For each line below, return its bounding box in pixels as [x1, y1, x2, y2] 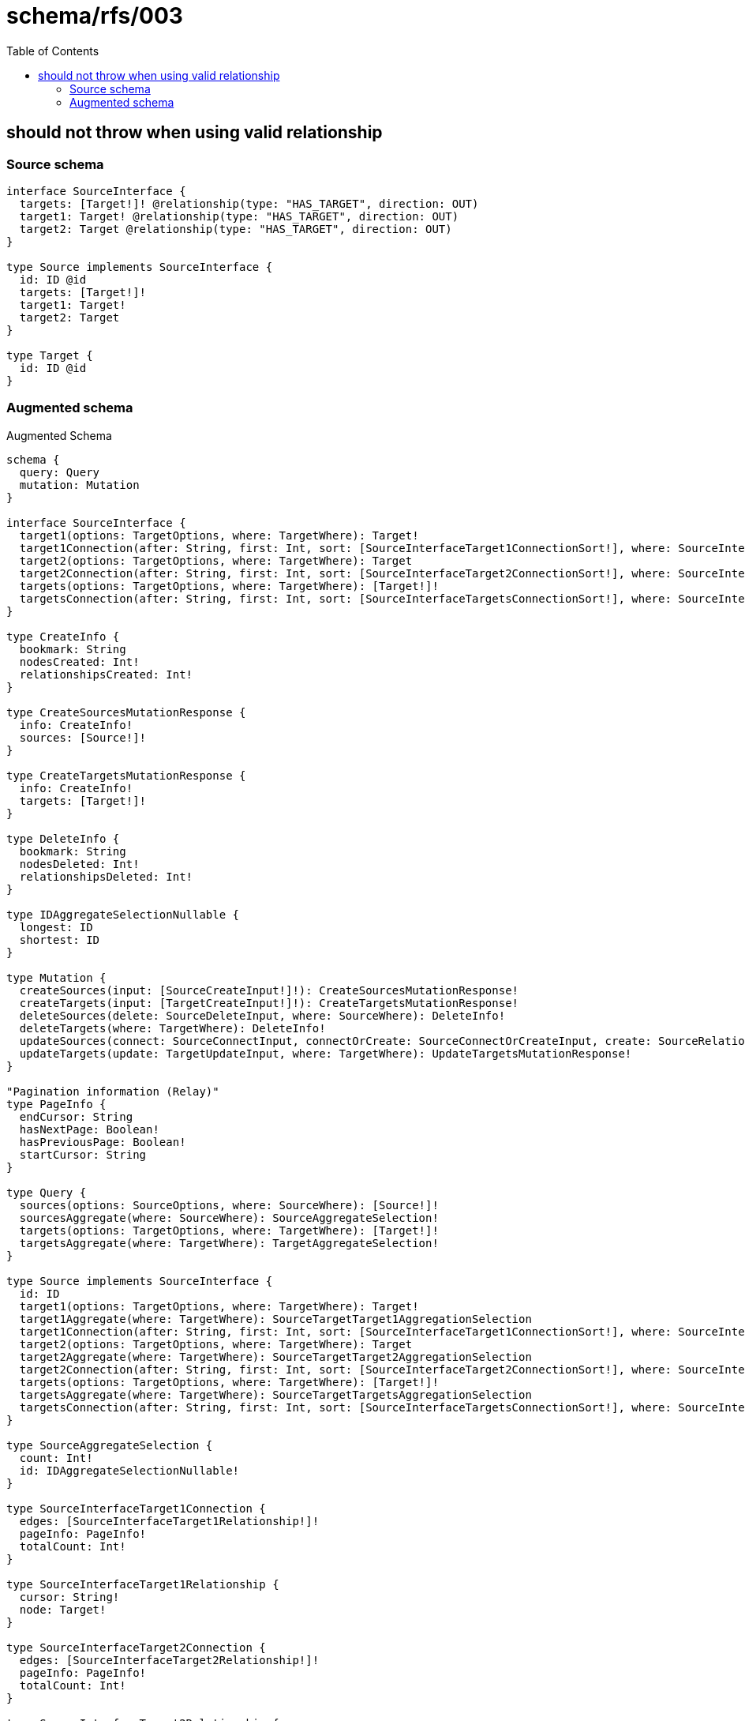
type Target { [6, 348, 93, 362]
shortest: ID [19, 933, 100, 946]
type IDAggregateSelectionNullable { [6, 907, 240, 921]
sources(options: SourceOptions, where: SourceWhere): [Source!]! [19, 1198, 439, 1212]
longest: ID [19, 920, 93, 934]
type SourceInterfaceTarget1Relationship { [6, 1577, 279, 1591]
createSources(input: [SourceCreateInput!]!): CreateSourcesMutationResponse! [19, 983, 519, 997]
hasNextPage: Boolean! [19, 1122, 159, 1136]
